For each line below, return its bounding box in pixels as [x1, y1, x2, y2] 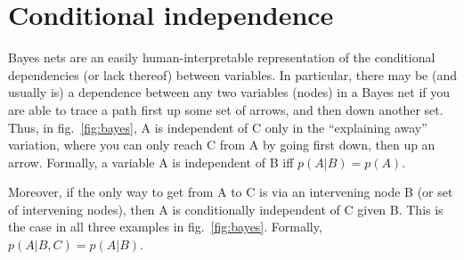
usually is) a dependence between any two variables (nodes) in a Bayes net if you [8, 83, 451, 102]
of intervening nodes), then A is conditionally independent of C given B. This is [8, 199, 444, 218]
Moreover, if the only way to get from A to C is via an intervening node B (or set [8, 183, 453, 201]
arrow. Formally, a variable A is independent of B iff [8, 152, 294, 171]
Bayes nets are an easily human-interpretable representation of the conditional [8, 48, 436, 67]
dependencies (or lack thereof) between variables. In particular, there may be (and [8, 65, 457, 84]
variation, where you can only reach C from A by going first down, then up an [8, 135, 436, 154]
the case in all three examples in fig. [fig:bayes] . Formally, [8, 217, 322, 236]
